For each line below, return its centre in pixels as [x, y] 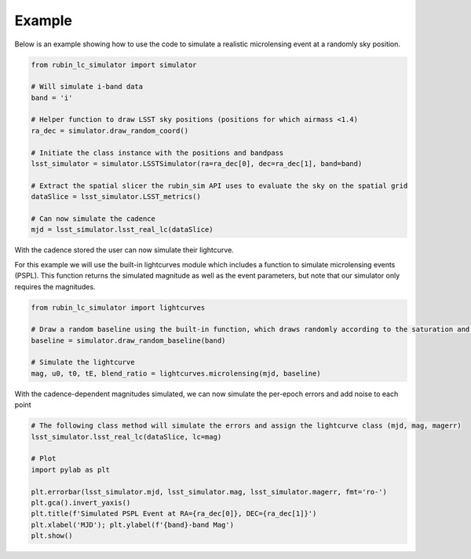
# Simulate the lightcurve [83, 362]
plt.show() [52, 536]
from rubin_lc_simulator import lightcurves [118, 307]
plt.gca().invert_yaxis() [81, 502]
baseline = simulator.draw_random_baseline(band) [128, 340]
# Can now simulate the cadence [93, 219]
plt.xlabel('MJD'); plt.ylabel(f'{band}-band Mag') [133, 524]
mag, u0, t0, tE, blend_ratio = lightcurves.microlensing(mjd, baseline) [176, 373]
